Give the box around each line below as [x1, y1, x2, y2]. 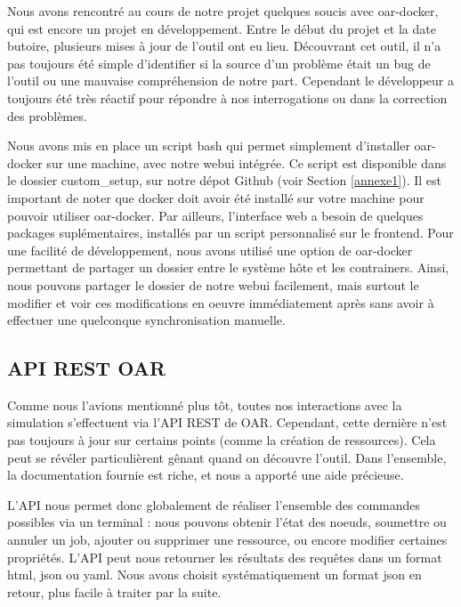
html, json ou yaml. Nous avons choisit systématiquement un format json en [7, 565, 422, 584]
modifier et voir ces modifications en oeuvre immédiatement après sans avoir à [7, 293, 434, 312]
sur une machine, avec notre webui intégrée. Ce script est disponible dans [46, 153, 447, 172]
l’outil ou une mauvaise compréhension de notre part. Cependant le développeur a [7, 71, 454, 90]
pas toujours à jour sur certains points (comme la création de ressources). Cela [7, 431, 436, 449]
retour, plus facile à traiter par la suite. [7, 582, 222, 601]
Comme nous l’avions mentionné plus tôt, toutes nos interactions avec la [7, 395, 402, 414]
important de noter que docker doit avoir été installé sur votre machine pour [7, 188, 425, 206]
